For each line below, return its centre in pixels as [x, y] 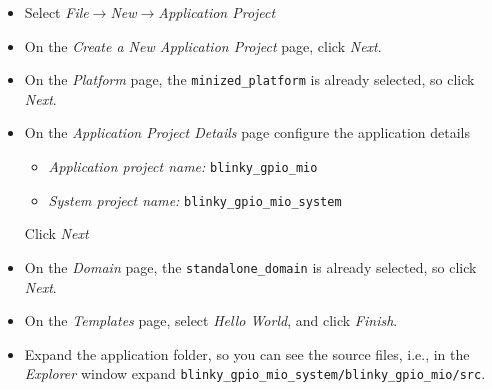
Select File [56, 12]
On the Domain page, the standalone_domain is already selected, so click [250, 266]
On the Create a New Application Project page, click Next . [203, 45]
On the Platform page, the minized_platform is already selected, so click [249, 79]
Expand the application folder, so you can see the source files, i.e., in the [247, 353]
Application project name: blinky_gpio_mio [183, 166]
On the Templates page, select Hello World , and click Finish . [211, 320]
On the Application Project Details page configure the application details [247, 132]
